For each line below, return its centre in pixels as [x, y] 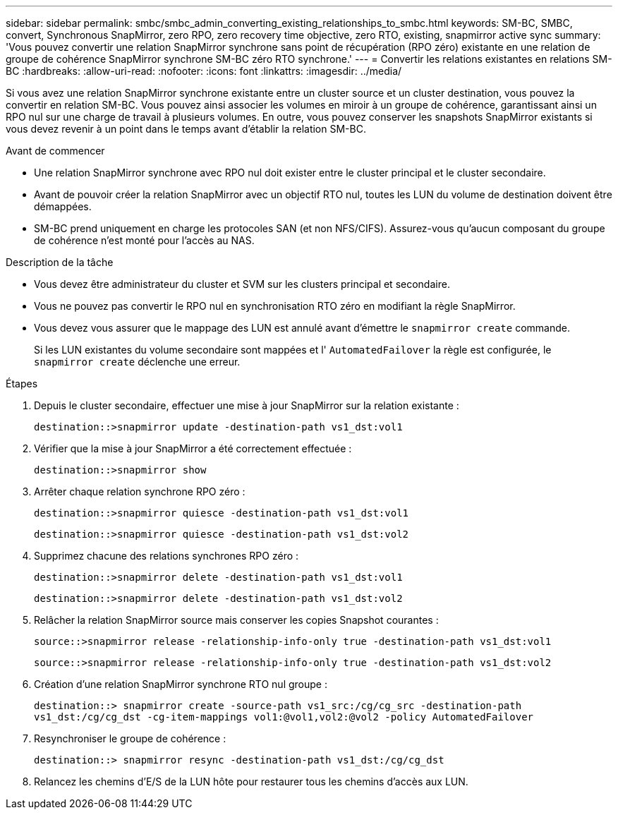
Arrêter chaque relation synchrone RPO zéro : [140, 491]
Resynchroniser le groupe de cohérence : [130, 738]
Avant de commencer [55, 151]
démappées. [63, 206]
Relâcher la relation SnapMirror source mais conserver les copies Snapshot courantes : [236, 620]
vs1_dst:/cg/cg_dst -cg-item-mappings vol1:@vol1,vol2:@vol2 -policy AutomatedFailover [284, 717]
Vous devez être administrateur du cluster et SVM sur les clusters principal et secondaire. [242, 284]
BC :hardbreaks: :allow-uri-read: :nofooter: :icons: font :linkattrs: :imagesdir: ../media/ [204, 71]
